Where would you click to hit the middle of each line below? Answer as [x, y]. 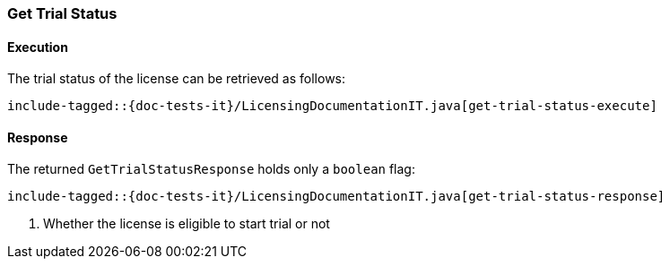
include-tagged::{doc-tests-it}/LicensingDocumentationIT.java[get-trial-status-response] [336, 197]
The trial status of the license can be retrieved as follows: [177, 79]
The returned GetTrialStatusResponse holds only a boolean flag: [211, 169]
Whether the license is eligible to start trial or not [187, 224]
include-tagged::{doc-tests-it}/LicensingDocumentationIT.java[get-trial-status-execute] [332, 106]
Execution [38, 47]
